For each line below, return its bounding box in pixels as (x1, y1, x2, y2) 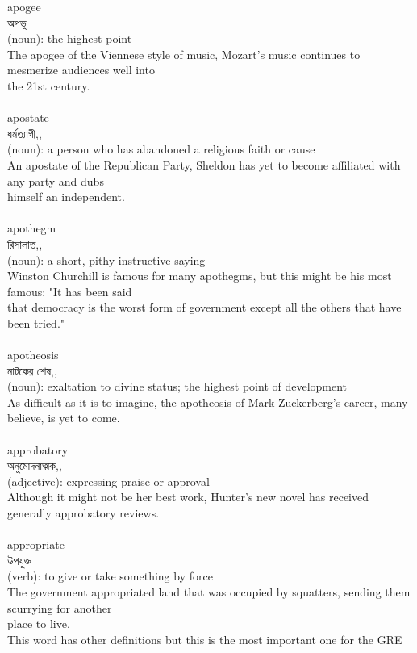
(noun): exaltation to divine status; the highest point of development (7, 378, 348, 395)
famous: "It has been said (7, 283, 132, 299)
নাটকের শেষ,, (7, 362, 57, 379)
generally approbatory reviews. (7, 504, 160, 521)
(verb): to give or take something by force (7, 567, 213, 584)
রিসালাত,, (7, 235, 43, 252)
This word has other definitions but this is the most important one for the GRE (7, 630, 402, 647)
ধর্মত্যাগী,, (7, 124, 42, 141)
